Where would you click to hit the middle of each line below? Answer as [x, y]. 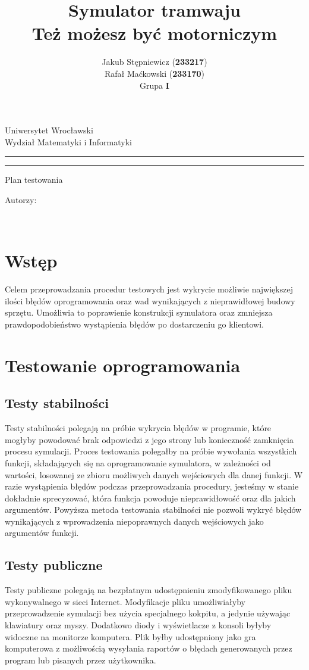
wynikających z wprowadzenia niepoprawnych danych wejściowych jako [134, 521]
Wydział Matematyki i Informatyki [68, 141]
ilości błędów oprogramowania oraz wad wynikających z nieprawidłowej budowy [150, 300]
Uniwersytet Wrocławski [49, 130]
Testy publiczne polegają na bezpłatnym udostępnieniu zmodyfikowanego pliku [149, 590]
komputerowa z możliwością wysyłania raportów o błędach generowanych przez [149, 648]
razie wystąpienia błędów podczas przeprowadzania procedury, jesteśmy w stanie [152, 486]
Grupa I [154, 85]
